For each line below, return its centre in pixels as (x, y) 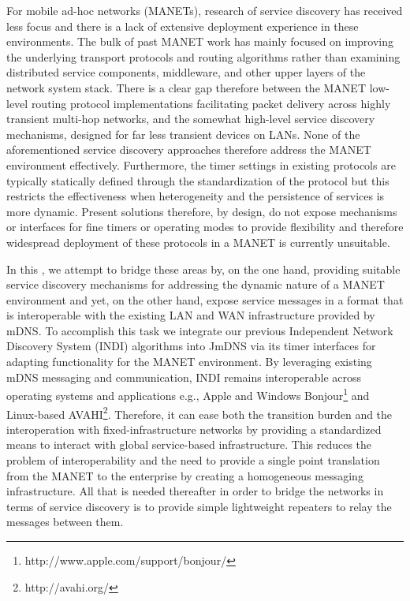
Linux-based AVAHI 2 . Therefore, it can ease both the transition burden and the (199, 412)
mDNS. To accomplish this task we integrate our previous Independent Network (200, 330)
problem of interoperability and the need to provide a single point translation (193, 459)
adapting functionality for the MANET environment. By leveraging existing (189, 362)
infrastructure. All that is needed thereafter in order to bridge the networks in (195, 491)
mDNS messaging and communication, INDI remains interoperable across (184, 377)
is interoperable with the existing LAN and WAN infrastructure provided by (191, 315)
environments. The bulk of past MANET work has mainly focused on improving (200, 41)
